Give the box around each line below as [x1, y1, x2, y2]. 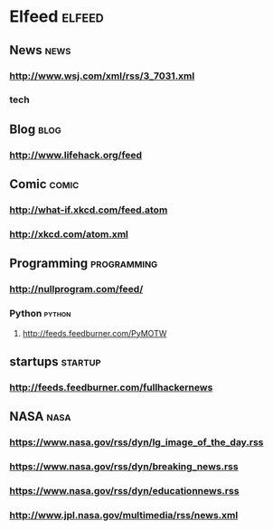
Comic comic [9, 176, 80, 192]
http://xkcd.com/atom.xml [9, 228, 129, 241]
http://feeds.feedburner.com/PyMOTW [22, 327, 167, 338]
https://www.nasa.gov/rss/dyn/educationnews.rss [9, 485, 240, 497]
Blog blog [9, 121, 61, 137]
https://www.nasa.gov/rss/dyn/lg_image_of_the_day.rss [9, 436, 264, 449]
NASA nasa [9, 409, 71, 424]
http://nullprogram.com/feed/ [9, 283, 144, 296]
